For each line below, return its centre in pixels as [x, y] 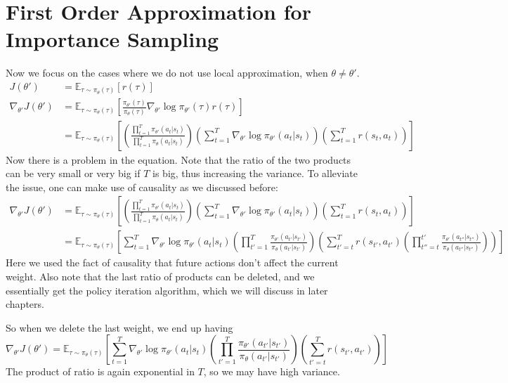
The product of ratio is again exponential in [100, 371]
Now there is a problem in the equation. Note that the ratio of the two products [178, 159]
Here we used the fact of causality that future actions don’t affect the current [172, 262]
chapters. [25, 304]
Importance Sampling [112, 39]
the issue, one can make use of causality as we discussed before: [142, 187]
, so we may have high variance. [272, 371]
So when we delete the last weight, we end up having [119, 327]
